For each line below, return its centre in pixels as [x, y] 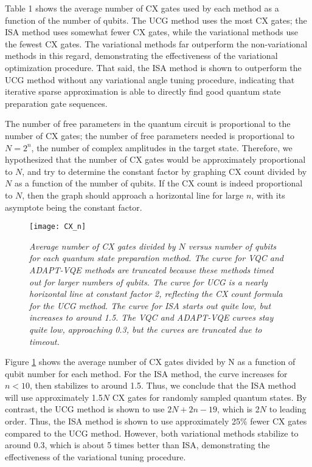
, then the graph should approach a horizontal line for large [133, 195]
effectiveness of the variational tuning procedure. [95, 456]
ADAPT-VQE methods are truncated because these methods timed [151, 269]
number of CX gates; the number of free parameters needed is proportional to [150, 135]
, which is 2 [238, 409]
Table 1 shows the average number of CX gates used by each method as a [142, 8]
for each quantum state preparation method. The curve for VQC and [156, 258]
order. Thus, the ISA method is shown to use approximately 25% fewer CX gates [156, 421]
